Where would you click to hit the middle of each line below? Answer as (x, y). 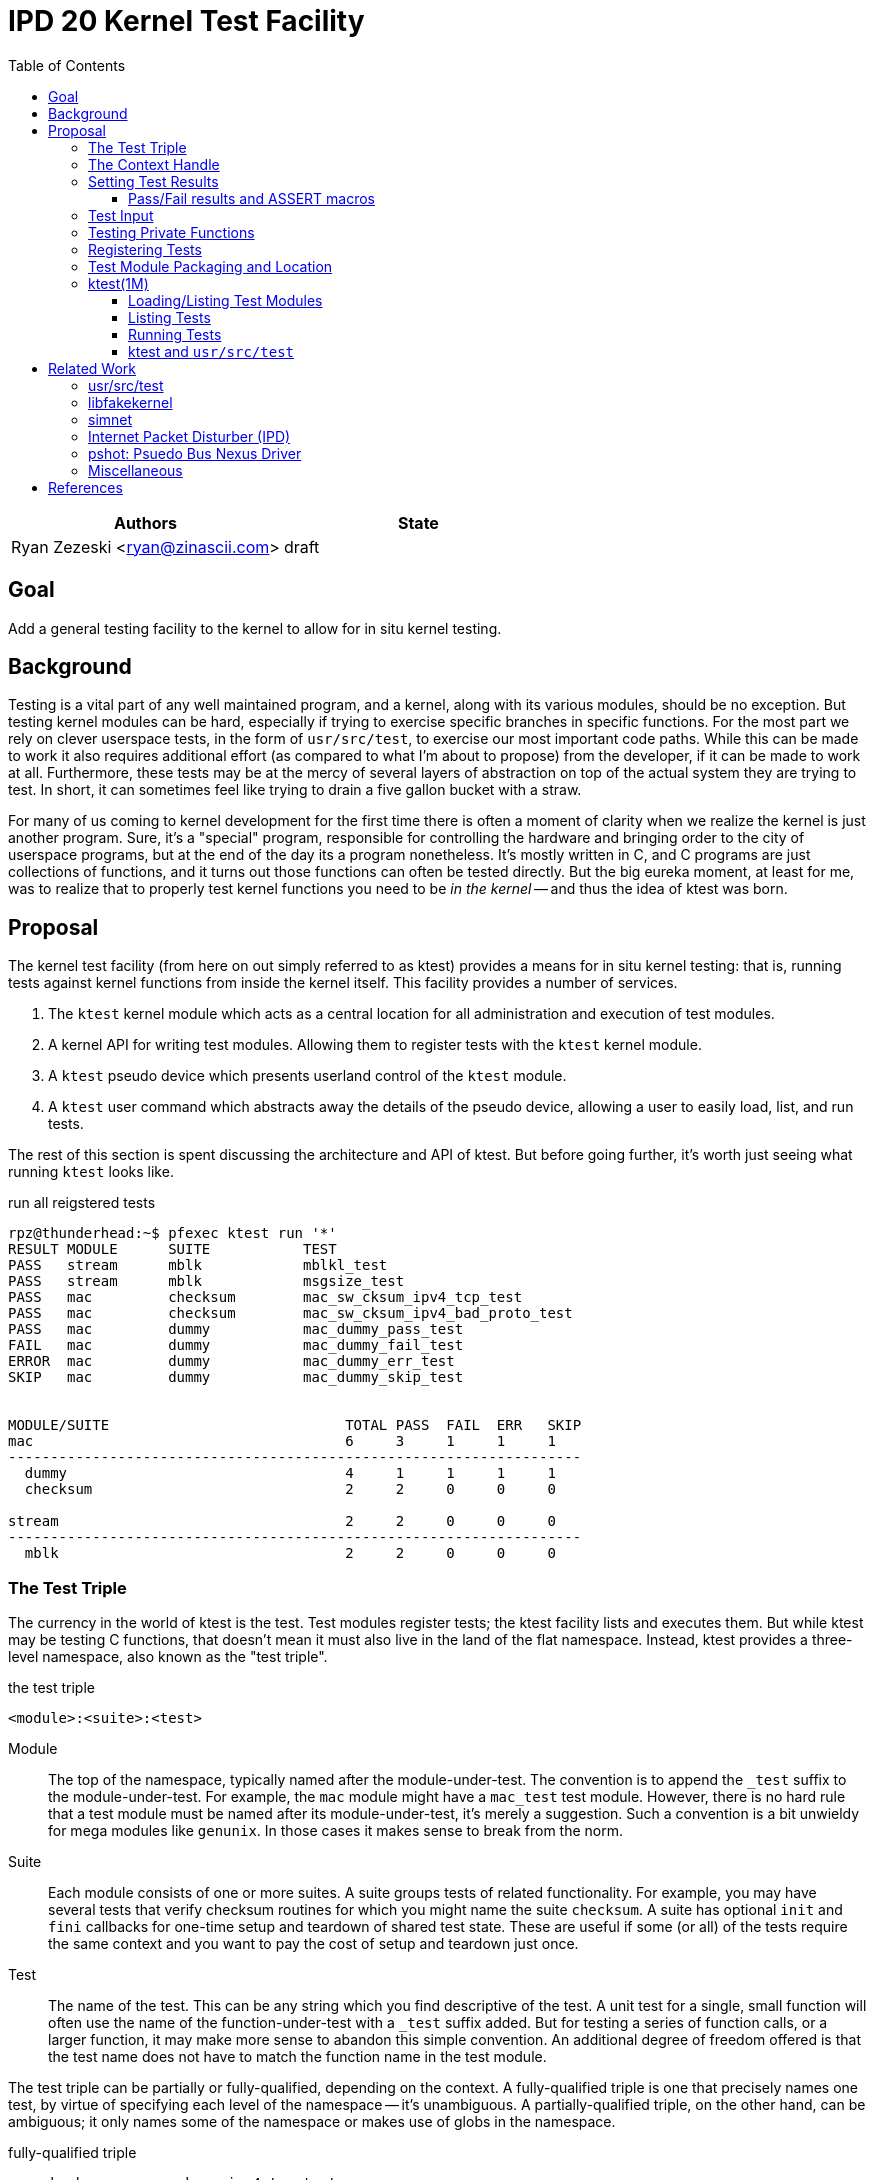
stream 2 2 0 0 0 (282, 1521)
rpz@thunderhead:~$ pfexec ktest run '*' (172, 1233)
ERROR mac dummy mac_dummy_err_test (231, 1361)
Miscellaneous (135, 470)
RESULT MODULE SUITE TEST (172, 1249)
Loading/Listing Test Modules (225, 300)
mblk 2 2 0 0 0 (290, 1553)
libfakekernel (130, 402)
